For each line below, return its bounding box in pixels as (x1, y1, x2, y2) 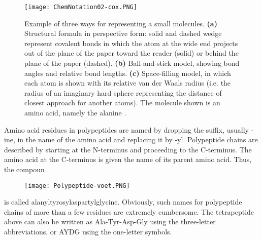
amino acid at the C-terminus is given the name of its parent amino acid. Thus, (4, 154, 252, 165)
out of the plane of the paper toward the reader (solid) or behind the (24, 48, 239, 58)
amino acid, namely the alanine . (24, 107, 126, 117)
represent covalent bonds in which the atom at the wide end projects (24, 37, 238, 48)
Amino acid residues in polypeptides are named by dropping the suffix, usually (4, 124, 249, 135)
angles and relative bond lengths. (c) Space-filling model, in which (24, 67, 231, 78)
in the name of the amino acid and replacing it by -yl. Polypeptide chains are (17, 134, 258, 145)
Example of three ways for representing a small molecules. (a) (24, 18, 217, 28)
